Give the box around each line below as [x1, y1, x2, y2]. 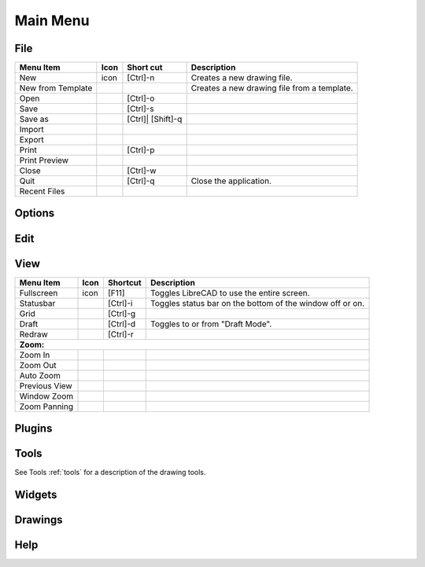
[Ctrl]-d [107, 318, 136, 330]
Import [19, 124, 44, 135]
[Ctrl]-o [127, 93, 155, 104]
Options [14, 207, 55, 220]
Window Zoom [19, 390, 74, 401]
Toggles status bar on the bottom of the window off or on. [150, 297, 365, 308]
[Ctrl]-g [107, 307, 136, 318]
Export [19, 134, 44, 145]
